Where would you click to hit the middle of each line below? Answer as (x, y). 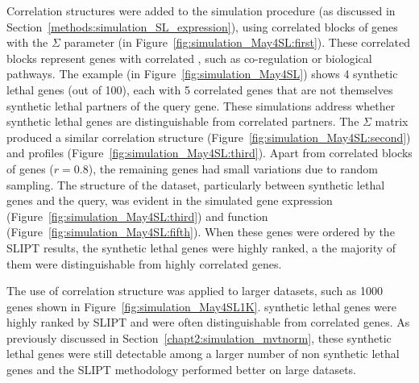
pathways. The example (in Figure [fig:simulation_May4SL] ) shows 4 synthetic (202, 74)
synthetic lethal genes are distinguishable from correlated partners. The (183, 121)
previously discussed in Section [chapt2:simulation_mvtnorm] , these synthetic (199, 337)
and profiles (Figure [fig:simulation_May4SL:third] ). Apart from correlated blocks (209, 153)
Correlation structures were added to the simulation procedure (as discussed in (201, 10)
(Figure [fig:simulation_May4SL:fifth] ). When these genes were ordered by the (201, 232)
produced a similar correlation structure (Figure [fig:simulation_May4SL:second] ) (209, 137)
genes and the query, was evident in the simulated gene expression (170, 200)
